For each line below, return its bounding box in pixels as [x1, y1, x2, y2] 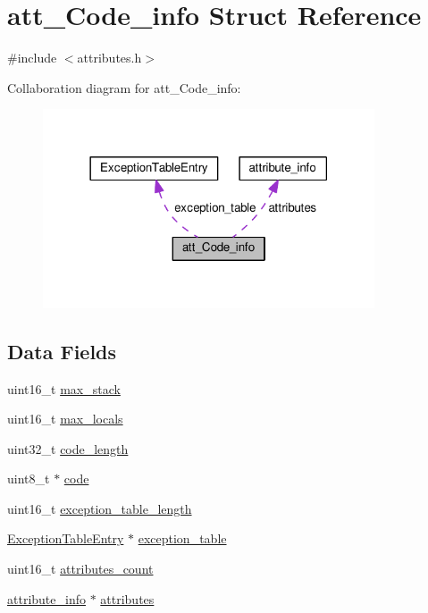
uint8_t [7, 469, 50, 488]
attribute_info [7, 589, 86, 608]
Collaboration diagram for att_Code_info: [7, 78, 241, 97]
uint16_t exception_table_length [7, 499, 192, 517]
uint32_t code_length [7, 439, 129, 458]
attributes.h [77, 48, 142, 67]
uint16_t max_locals [7, 409, 123, 428]
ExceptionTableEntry [7, 529, 124, 548]
